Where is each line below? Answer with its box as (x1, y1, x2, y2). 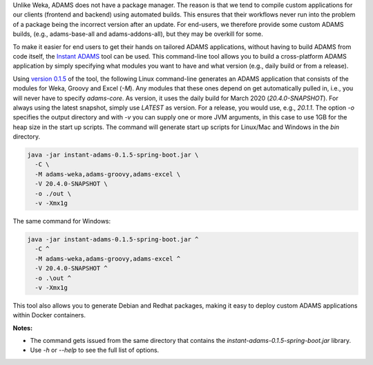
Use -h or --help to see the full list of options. (30, 346, 160, 355)
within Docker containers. (12, 311, 86, 319)
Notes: (12, 324, 33, 332)
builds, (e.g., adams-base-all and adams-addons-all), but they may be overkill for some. (12, 30, 264, 38)
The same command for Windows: (12, 217, 111, 225)
